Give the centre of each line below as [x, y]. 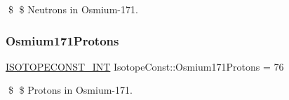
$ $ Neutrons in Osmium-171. [73, 9]
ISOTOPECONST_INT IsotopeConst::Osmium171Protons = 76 [145, 66]
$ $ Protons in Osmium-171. [70, 90]
